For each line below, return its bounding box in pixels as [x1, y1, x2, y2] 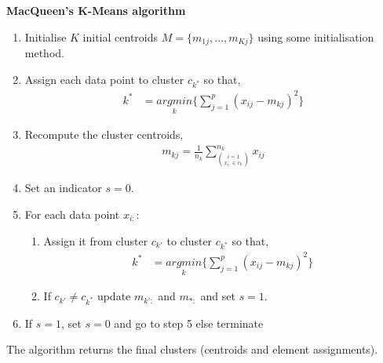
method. [24, 45, 64, 61]
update [97, 288, 131, 304]
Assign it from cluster [43, 232, 148, 249]
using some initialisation [257, 28, 374, 45]
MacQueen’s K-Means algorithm [6, 2, 186, 18]
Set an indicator [24, 180, 102, 196]
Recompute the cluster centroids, [24, 126, 184, 143]
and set [200, 288, 235, 304]
